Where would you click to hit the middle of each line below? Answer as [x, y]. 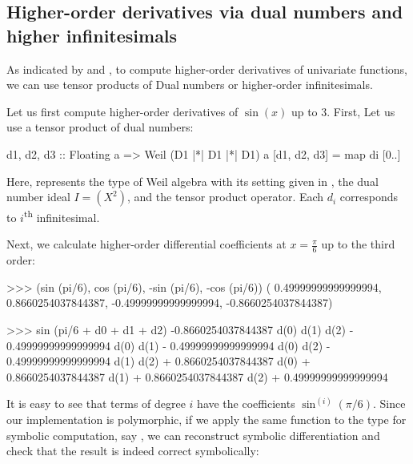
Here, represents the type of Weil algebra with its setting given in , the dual [192, 181]
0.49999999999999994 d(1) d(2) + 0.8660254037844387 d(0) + [158, 361]
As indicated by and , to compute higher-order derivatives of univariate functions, [207, 69]
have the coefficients [246, 403]
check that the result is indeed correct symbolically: [133, 451]
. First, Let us [361, 111]
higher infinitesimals [92, 35]
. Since [389, 403]
